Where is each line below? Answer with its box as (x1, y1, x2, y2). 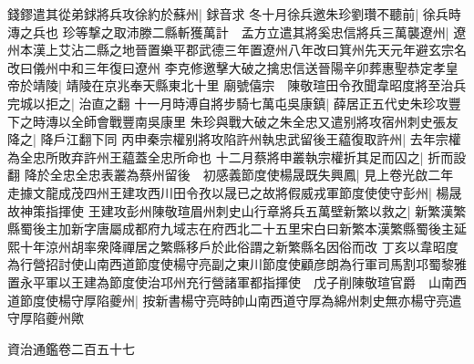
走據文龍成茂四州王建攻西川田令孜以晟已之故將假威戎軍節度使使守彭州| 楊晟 (7, 182, 462, 202)
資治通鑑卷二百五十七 (7, 338, 135, 358)
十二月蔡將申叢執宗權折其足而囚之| (215, 147, 424, 166)
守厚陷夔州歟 (7, 308, 84, 328)
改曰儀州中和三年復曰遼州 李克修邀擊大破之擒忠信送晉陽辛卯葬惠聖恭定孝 (7, 57, 446, 77)
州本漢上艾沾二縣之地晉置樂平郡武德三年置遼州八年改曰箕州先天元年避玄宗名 (7, 40, 467, 59)
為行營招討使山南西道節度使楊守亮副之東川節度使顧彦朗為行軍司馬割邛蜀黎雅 (7, 255, 467, 274)
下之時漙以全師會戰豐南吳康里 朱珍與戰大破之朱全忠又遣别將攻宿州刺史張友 (7, 111, 459, 130)
